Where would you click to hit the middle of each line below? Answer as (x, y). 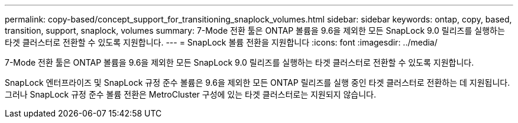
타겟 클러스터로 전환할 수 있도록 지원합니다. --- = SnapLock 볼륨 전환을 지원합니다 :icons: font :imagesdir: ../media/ (221, 42)
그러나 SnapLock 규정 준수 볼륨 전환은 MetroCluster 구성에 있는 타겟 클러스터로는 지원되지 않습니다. (190, 94)
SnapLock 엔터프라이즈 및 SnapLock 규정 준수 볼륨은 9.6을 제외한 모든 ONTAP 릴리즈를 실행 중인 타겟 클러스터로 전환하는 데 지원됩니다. (258, 82)
